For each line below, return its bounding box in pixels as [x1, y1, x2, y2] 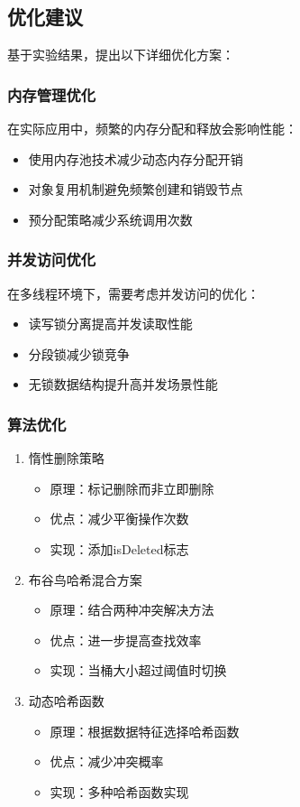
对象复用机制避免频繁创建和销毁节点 [28, 180, 243, 199]
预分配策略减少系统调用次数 [28, 209, 193, 228]
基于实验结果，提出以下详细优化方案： [7, 45, 234, 64]
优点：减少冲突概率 [50, 752, 164, 771]
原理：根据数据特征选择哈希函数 [50, 721, 240, 740]
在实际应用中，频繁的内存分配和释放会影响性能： [7, 119, 297, 138]
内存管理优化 [7, 83, 96, 106]
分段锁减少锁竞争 [28, 344, 130, 363]
